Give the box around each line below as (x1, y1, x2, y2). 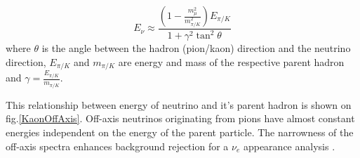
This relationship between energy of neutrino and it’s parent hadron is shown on (6, 97, 352, 112)
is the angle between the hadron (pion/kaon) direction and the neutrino (41, 41, 351, 55)
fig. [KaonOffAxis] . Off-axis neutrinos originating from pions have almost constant (6, 111, 355, 126)
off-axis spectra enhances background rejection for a (6, 138, 229, 153)
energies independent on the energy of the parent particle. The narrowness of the (6, 125, 354, 140)
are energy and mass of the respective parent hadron (118, 54, 345, 69)
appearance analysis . (243, 138, 335, 153)
